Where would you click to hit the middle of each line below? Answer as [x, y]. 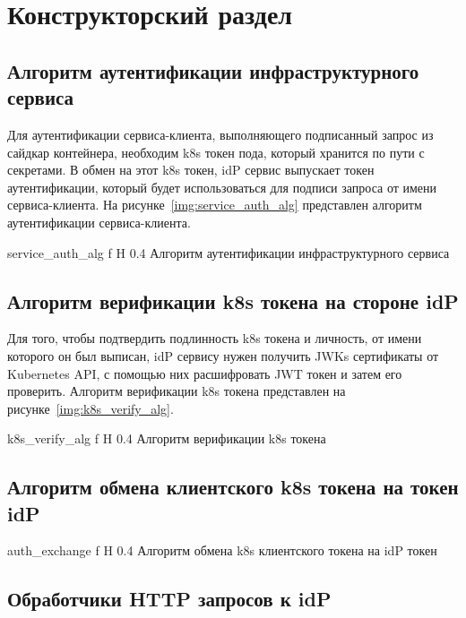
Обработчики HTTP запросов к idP [169, 599]
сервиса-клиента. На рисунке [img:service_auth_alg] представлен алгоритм [215, 205]
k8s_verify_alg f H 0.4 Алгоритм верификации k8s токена [167, 438]
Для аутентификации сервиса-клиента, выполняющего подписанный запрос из [220, 134]
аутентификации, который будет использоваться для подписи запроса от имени [222, 187]
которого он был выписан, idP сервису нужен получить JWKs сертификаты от [223, 355]
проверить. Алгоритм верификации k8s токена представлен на [177, 391]
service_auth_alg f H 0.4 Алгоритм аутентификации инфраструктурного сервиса [229, 252]
